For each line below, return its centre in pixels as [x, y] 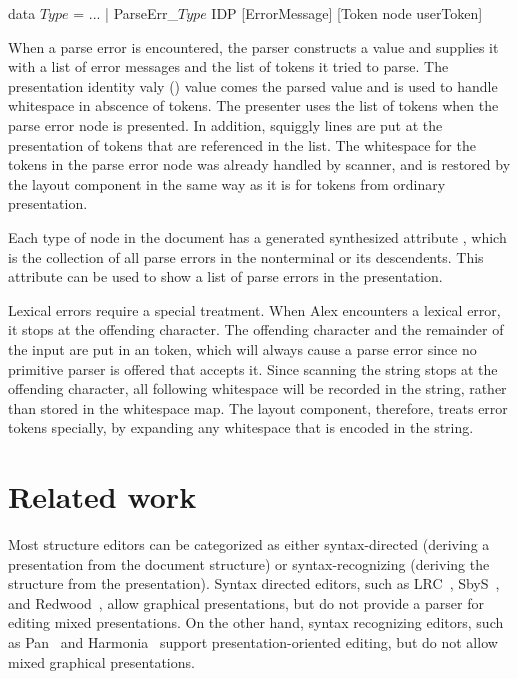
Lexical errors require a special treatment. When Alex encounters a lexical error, [254, 309]
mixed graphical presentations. [101, 661]
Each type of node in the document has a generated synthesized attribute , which [257, 236]
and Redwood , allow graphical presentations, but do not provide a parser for [246, 602]
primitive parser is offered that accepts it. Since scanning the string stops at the [253, 368]
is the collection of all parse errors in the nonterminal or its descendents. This [246, 256]
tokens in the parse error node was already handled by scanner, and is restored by [259, 164]
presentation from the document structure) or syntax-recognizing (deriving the [249, 563]
